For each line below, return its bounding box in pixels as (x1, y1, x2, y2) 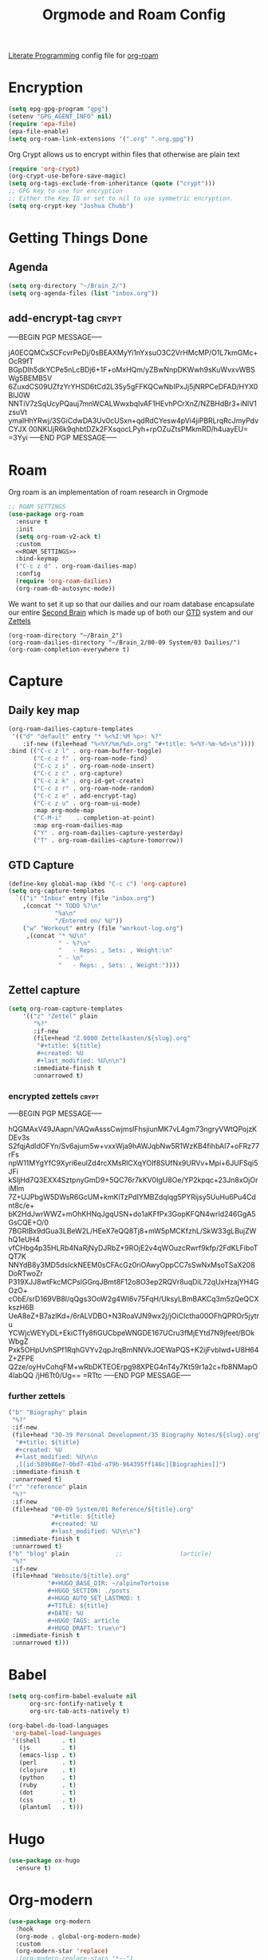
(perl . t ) (18, 1759, 77, 1767)
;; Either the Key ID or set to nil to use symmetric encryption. (8, 194, 234, 202)
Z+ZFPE (8, 1353, 34, 1363)
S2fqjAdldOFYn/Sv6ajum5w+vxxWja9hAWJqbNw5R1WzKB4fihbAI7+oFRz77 (8, 1141, 260, 1150)
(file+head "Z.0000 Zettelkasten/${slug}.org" (33, 1034, 191, 1042)
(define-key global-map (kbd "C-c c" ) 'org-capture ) (8, 879, 187, 888)
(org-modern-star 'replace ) (15, 1947, 109, 1955)
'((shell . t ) (11, 1736, 77, 1744)
